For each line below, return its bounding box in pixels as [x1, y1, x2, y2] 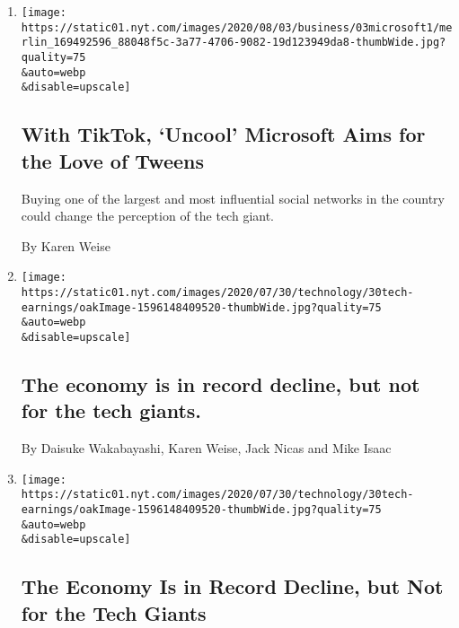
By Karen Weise [21, 236, 110, 255]
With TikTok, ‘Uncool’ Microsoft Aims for [21, 120, 426, 148]
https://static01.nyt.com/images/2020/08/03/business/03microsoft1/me [21, 21, 453, 34]
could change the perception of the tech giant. [21, 206, 274, 225]
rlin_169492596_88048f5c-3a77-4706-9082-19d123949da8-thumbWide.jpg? [21, 36, 446, 49]
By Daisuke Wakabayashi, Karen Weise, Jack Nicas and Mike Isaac [21, 439, 392, 458]
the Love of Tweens [21, 146, 204, 174]
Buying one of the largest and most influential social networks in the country [21, 188, 445, 207]
